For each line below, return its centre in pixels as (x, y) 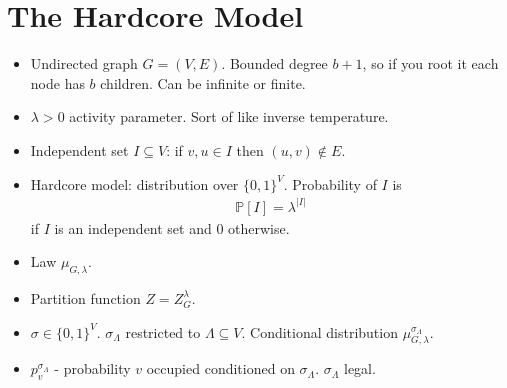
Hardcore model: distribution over (134, 183)
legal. (359, 368)
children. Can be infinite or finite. (203, 82)
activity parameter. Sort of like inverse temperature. (229, 116)
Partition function (85, 297)
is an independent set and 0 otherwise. (172, 227)
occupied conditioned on (220, 368)
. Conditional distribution (319, 331)
